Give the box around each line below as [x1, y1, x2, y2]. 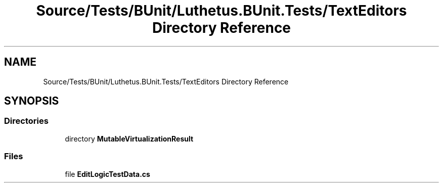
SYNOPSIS [4, 95, 59, 108]
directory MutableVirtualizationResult [65, 134, 194, 143]
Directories [4, 116, 49, 126]
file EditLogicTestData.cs [65, 169, 150, 178]
